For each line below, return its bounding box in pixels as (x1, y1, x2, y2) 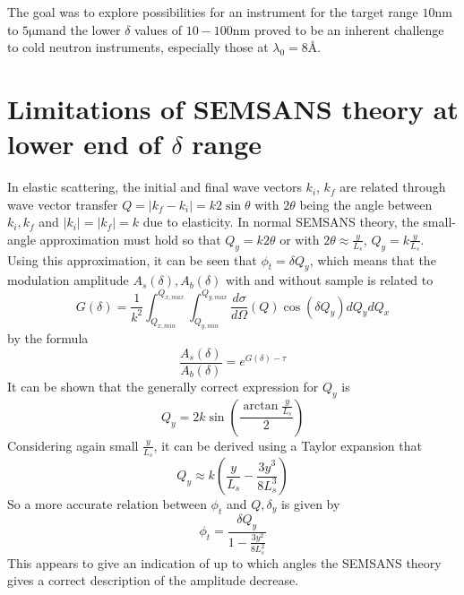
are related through (339, 177, 446, 196)
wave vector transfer (7, 194, 118, 213)
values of (134, 20, 182, 39)
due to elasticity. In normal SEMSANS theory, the (142, 212, 419, 231)
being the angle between (299, 194, 433, 213)
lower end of (7, 125, 162, 162)
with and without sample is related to (226, 271, 434, 289)
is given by (280, 495, 340, 513)
